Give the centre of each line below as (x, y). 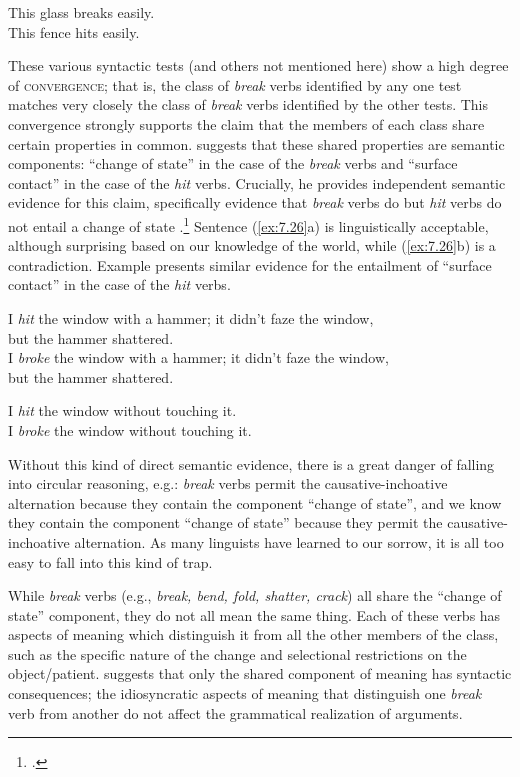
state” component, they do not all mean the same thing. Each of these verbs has (254, 614)
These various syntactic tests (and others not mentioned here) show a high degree (258, 65)
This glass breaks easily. (81, 12)
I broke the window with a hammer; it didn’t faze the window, (198, 357)
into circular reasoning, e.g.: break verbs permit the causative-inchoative (228, 483)
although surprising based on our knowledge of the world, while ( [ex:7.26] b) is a (252, 245)
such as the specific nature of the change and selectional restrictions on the (237, 653)
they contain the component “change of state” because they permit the (225, 522)
